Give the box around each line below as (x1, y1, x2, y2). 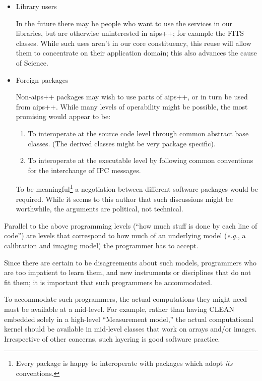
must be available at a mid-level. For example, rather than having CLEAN (4, 303, 234, 314)
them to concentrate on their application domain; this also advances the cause (16, 47, 257, 58)
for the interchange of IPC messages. (28, 165, 141, 175)
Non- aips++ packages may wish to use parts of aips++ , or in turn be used (16, 91, 248, 102)
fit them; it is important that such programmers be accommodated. (4, 277, 212, 287)
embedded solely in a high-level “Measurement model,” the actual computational (4, 313, 253, 324)
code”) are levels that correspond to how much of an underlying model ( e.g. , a (4, 230, 246, 241)
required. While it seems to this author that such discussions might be (16, 193, 233, 204)
